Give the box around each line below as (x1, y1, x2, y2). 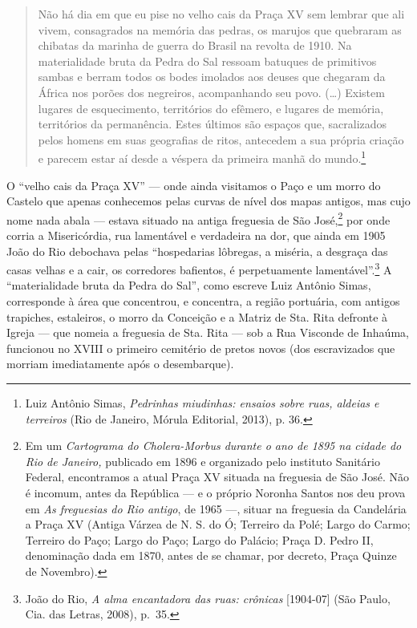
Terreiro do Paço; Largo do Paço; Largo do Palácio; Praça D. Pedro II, (25, 531, 374, 548)
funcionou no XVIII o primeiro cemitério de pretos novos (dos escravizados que (6, 339, 395, 356)
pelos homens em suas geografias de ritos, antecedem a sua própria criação (38, 131, 404, 148)
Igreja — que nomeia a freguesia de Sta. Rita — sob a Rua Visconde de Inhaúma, (6, 324, 409, 341)
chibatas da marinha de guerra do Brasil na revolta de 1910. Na (38, 37, 352, 54)
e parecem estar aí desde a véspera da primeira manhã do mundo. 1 (38, 148, 366, 166)
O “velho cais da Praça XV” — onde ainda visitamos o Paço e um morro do (6, 176, 381, 193)
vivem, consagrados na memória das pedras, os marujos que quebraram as (38, 21, 402, 38)
